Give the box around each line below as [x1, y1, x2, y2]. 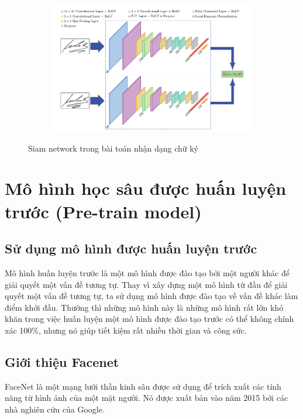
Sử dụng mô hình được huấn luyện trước [5, 239, 257, 257]
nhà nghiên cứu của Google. [5, 403, 105, 415]
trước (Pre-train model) [5, 199, 202, 223]
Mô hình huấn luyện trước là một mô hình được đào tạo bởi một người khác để [5, 266, 290, 279]
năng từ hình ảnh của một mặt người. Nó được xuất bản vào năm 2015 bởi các [5, 391, 288, 404]
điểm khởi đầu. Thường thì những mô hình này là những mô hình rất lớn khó [5, 301, 284, 313]
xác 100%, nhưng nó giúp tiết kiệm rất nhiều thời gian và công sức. [5, 324, 247, 336]
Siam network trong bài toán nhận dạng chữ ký [28, 142, 199, 154]
